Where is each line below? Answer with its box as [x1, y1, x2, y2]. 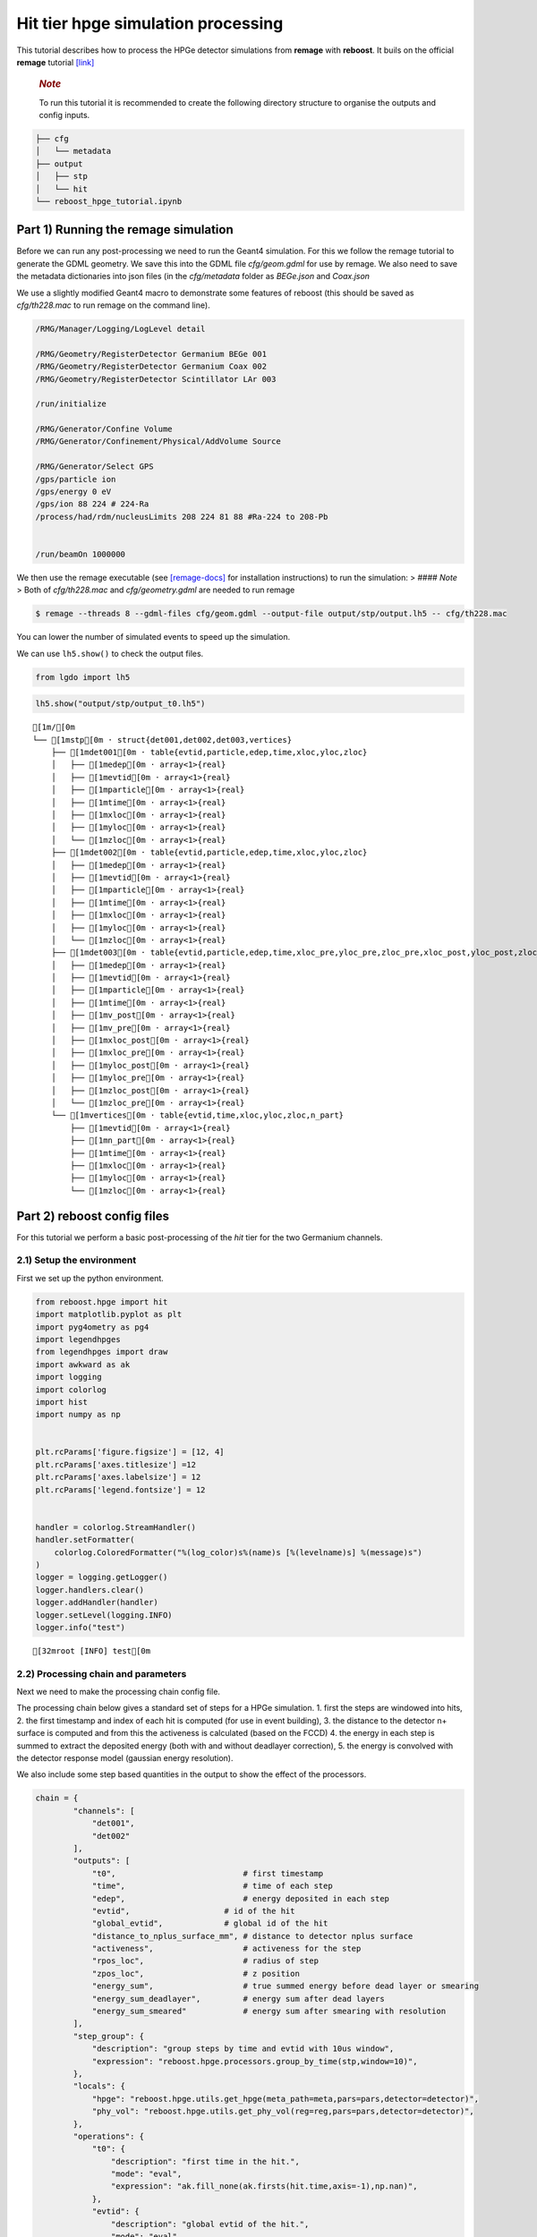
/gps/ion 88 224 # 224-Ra [35, 499, 149, 509]
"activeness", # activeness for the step [91, 1944, 362, 1954]
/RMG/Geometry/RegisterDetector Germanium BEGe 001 [35, 349, 268, 359]
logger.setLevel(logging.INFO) [35, 1610, 174, 1620]
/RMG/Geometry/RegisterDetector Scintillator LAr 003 [35, 374, 277, 384]
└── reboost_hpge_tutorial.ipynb [35, 196, 183, 206]
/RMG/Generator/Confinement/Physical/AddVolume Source [35, 437, 281, 447]
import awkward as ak [35, 1359, 131, 1369]
